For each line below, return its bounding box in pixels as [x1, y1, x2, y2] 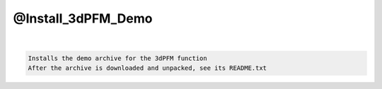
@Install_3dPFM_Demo [13, 11, 153, 26]
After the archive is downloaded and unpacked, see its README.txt [28, 64, 267, 72]
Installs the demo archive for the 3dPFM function [28, 54, 208, 62]
